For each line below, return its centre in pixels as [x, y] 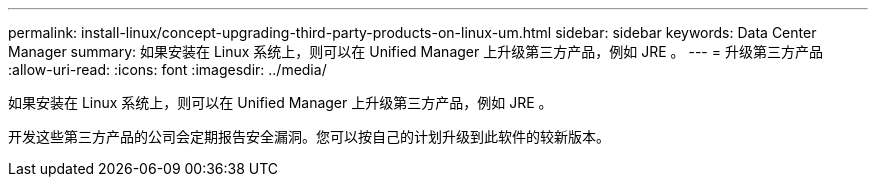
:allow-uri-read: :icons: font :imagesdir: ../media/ [167, 69]
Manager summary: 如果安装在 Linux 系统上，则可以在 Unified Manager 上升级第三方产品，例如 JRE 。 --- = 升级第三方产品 [415, 51]
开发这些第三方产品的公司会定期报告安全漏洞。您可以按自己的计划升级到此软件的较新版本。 [309, 136]
